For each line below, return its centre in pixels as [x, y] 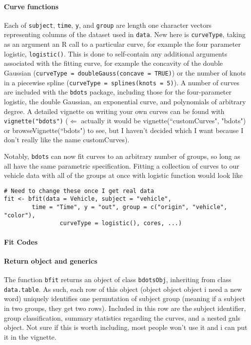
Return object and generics [51, 260]
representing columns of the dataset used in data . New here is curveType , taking [125, 34]
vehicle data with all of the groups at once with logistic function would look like [123, 175]
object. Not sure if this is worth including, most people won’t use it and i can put [126, 327]
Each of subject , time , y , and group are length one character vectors [108, 25]
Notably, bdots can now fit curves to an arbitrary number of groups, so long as [122, 156]
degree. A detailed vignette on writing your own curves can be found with [114, 111]
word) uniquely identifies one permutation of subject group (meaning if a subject [125, 298]
